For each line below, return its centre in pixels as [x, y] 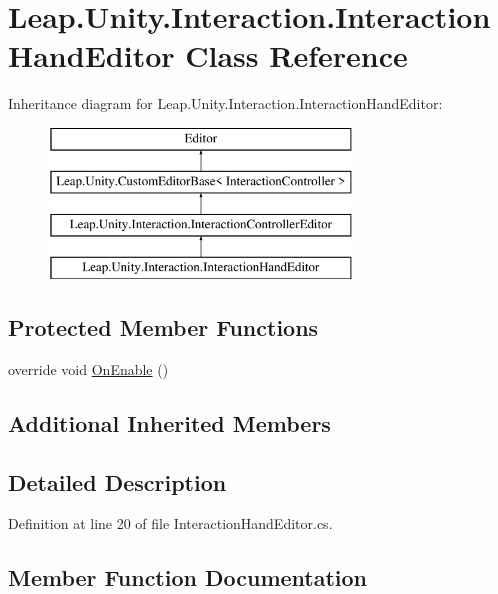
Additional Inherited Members [169, 422]
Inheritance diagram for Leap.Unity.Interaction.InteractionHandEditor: [225, 103]
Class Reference [296, 55]
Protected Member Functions [163, 327]
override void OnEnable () [88, 368]
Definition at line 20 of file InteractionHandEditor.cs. [170, 523]
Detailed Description [117, 481]
